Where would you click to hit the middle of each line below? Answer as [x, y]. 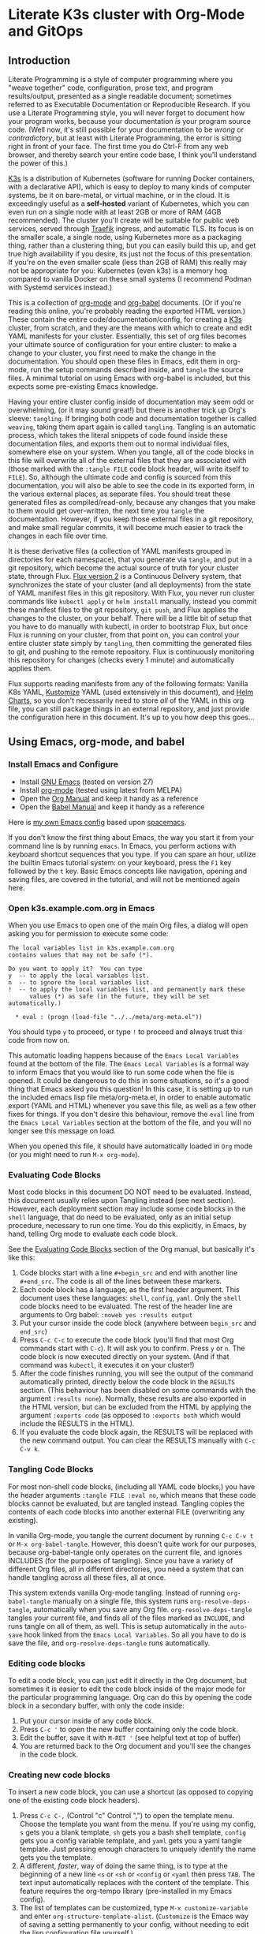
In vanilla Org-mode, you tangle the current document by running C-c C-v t [131, 1535]
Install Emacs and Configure [63, 764]
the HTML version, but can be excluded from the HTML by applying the [135, 1407]
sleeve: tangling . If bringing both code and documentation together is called [132, 418]
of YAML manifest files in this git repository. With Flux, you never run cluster [131, 593]
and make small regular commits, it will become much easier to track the [126, 527]
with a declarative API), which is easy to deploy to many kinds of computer [129, 187]
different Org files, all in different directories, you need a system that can [126, 1569]
